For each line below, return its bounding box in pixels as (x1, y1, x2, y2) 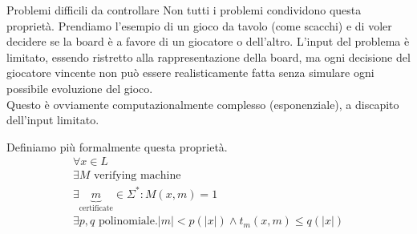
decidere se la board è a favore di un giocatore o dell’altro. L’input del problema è (6, 33, 410, 50)
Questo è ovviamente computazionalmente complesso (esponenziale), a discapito (6, 95, 399, 112)
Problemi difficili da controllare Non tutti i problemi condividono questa (6, 2, 362, 18)
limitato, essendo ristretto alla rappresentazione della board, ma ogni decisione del (6, 48, 411, 65)
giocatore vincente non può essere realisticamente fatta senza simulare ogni (6, 64, 374, 81)
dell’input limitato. (6, 111, 99, 128)
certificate (79, 204, 113, 212)
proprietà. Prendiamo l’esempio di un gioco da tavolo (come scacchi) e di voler (6, 17, 392, 34)
